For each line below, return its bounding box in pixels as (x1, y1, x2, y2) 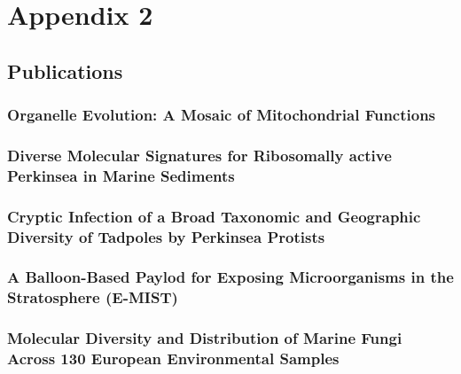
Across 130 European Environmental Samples (7, 347, 340, 370)
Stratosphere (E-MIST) (7, 286, 178, 308)
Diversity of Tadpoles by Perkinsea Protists (7, 225, 325, 247)
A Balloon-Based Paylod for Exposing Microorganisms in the (7, 266, 454, 288)
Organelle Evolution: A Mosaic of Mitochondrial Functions (7, 104, 436, 126)
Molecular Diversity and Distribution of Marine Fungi (7, 327, 402, 349)
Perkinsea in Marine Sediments (7, 164, 235, 186)
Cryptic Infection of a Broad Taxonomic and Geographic (7, 205, 421, 227)
